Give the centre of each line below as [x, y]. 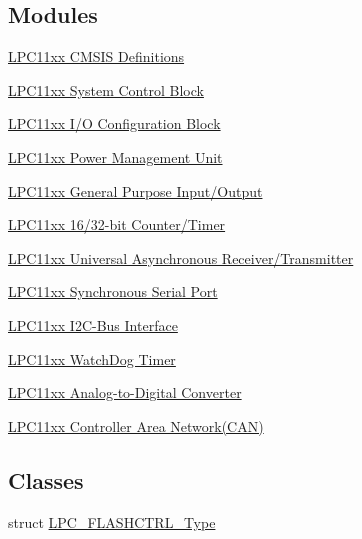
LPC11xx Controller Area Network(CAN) [136, 425]
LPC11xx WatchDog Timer [92, 358]
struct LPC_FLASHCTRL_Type [112, 521]
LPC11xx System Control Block [106, 89]
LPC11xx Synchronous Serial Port [113, 291]
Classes [46, 479]
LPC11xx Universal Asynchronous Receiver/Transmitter [181, 257]
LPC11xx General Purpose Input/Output [135, 190]
